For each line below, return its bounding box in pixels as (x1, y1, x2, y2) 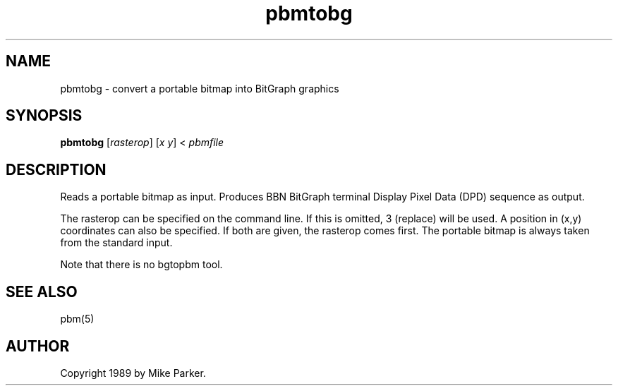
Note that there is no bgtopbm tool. (60, 258, 223, 271)
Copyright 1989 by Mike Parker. (60, 366, 206, 379)
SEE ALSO (6, 282, 78, 301)
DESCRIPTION (6, 160, 107, 179)
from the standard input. (60, 236, 173, 249)
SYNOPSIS (6, 107, 83, 125)
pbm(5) (60, 313, 95, 325)
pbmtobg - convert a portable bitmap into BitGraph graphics (60, 82, 339, 95)
